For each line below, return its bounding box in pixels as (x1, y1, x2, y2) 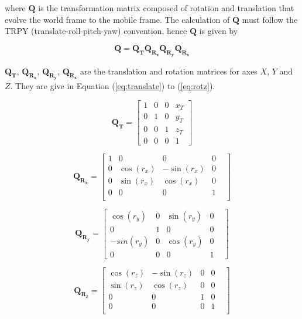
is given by (199, 25, 238, 37)
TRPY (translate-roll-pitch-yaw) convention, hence (5, 25, 187, 37)
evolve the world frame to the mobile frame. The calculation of (5, 13, 230, 25)
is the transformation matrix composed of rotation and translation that (38, 2, 294, 13)
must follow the (242, 13, 298, 25)
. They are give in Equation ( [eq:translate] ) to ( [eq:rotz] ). (10, 80, 215, 92)
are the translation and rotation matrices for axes (80, 65, 258, 77)
